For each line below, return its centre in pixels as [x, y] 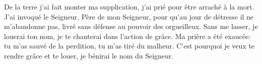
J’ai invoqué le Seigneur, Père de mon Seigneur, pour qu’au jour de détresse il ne [129, 16]
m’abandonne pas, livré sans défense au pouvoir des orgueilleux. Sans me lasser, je [131, 26]
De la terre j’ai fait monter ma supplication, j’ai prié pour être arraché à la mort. [129, 6]
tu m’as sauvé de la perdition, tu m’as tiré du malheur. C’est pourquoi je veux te [129, 46]
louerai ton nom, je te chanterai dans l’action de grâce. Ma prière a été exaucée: [127, 36]
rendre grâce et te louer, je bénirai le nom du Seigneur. [89, 55]
